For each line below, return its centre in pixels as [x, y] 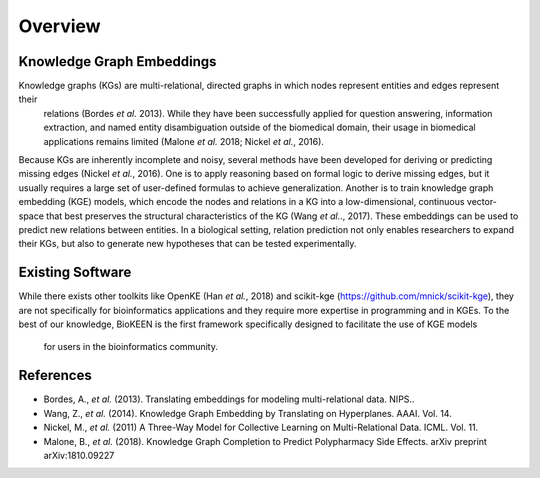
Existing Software [75, 272]
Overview [59, 26]
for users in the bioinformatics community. [131, 347]
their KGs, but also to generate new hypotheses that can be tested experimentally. [187, 244]
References [55, 375]
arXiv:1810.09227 [79, 455]
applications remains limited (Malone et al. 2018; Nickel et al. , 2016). [184, 141]
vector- [481, 202]
